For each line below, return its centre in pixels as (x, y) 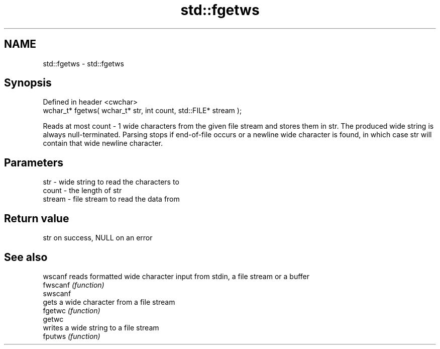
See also (26, 257)
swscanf (57, 293)
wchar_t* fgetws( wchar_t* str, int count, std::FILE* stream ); (142, 111)
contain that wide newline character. (103, 143)
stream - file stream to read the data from (111, 199)
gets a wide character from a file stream (109, 302)
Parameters (34, 162)
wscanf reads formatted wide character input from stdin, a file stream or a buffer (176, 276)
